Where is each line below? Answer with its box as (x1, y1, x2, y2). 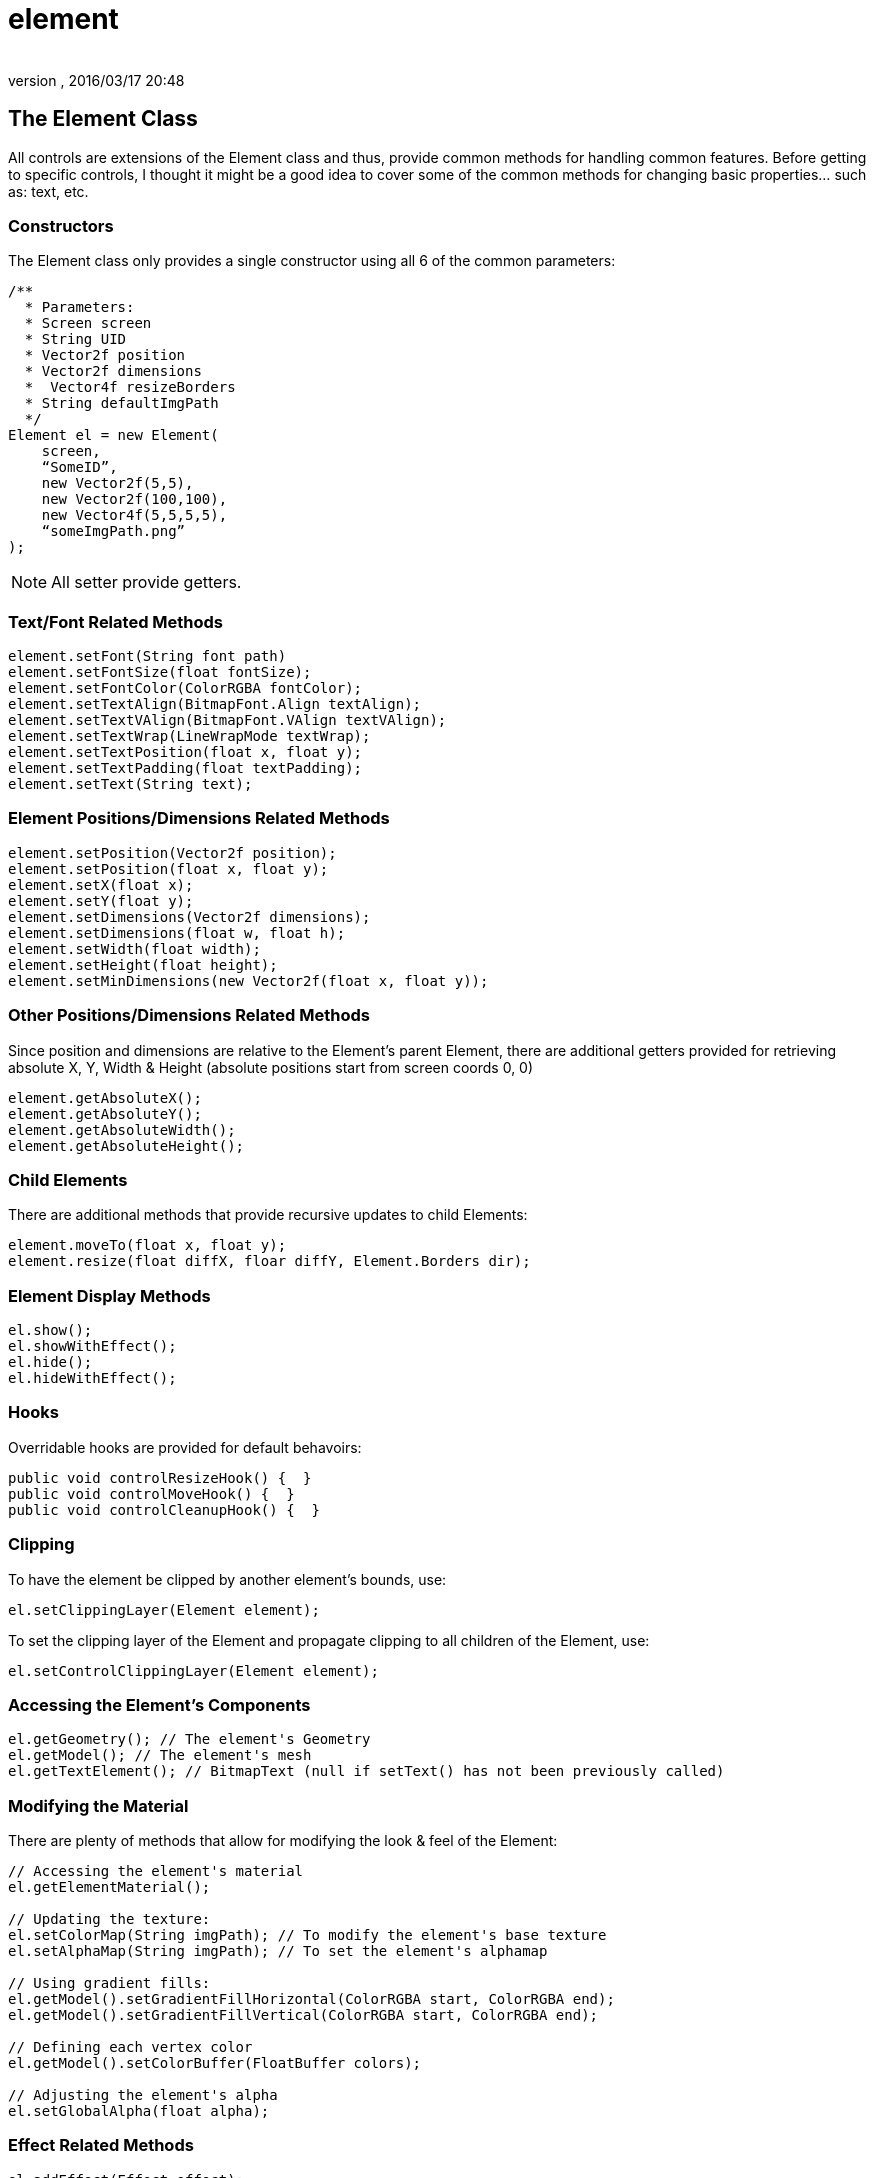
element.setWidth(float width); (8, 940, 261, 957)
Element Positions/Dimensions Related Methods (8, 808, 390, 829)
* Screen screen (24, 315, 152, 332)
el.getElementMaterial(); (8, 1879, 211, 1896)
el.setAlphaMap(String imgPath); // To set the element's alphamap (8, 1943, 548, 1960)
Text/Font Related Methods (8, 611, 224, 632)
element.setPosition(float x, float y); (8, 860, 329, 877)
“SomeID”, (41, 459, 118, 476)
